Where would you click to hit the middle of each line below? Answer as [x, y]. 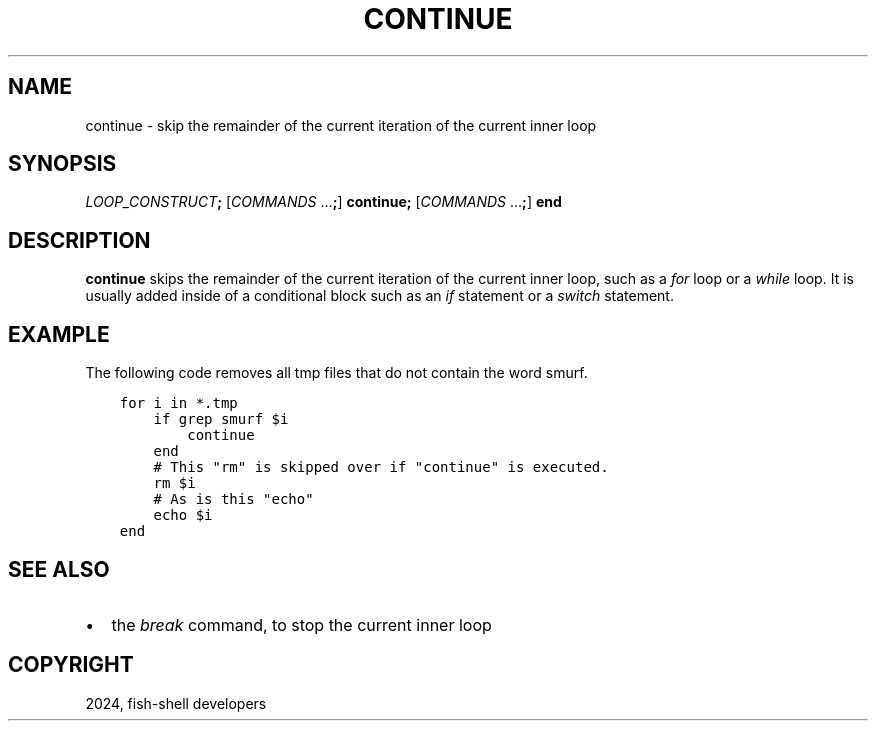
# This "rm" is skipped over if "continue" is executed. [381, 467]
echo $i [183, 515]
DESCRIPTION [79, 240]
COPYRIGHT [71, 665]
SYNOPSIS [62, 164]
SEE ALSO [59, 569]
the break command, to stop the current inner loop [301, 624]
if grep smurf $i [221, 419]
